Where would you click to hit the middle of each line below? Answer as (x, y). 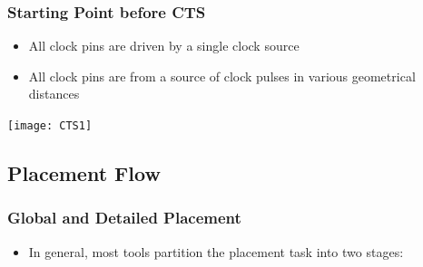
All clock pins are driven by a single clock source (164, 46)
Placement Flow (84, 173)
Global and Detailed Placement (124, 218)
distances (54, 94)
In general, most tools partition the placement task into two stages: (216, 251)
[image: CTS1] (50, 126)
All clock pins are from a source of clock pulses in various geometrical (222, 76)
